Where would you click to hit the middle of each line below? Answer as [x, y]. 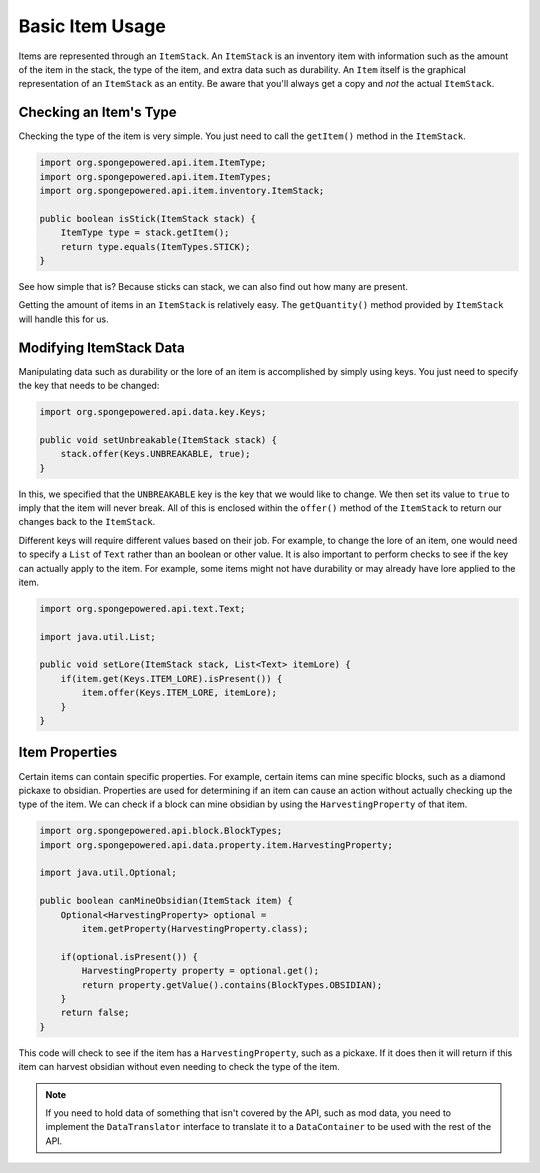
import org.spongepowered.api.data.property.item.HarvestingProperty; [216, 844]
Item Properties [68, 752]
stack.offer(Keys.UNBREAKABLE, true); [155, 454]
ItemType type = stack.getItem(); [145, 233]
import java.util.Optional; [108, 873]
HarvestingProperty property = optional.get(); [200, 971]
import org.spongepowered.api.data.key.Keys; [153, 411]
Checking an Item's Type [97, 112]
